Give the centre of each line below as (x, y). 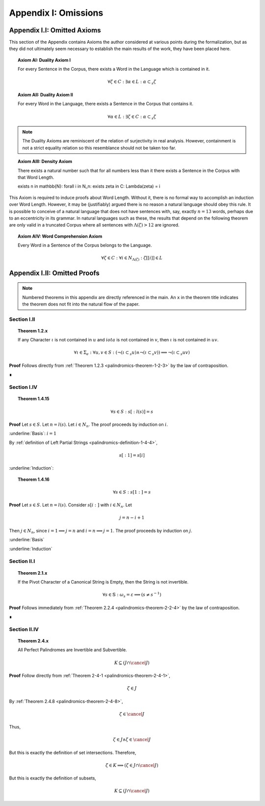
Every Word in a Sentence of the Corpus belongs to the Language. (85, 245)
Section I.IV (23, 387)
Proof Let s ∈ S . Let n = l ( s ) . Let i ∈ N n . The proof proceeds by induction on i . (89, 425)
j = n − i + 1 (132, 518)
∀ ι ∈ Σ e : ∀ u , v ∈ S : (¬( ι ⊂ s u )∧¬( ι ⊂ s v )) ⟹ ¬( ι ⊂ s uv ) (132, 353)
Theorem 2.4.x (33, 641)
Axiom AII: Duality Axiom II (45, 95)
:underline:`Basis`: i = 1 (33, 433)
